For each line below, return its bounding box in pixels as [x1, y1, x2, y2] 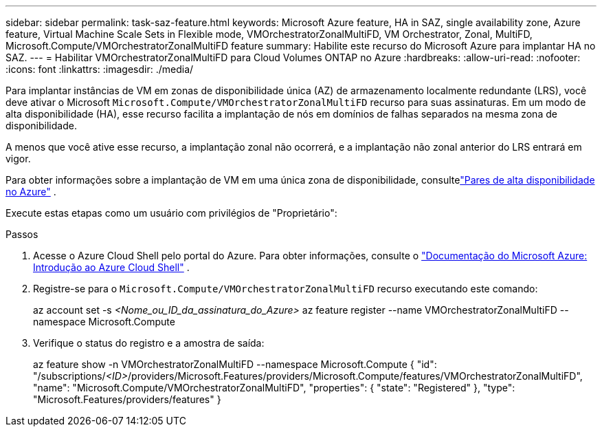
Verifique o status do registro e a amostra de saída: [33, 337, 265, 349]
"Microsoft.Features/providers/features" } [33, 393, 221, 405]
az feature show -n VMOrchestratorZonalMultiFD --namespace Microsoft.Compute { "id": [33, 358, 437, 370]
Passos [5, 228, 38, 240]
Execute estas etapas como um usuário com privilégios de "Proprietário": [5, 207, 337, 219]
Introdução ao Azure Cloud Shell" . [33, 261, 190, 273]
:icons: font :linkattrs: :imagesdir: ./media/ [5, 63, 194, 75]
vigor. [5, 153, 31, 164]
